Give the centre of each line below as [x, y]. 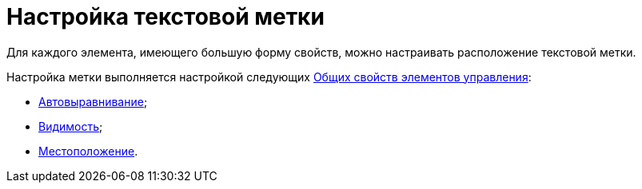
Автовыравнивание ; [93, 101]
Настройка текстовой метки [165, 17]
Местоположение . [88, 151]
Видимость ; [71, 126]
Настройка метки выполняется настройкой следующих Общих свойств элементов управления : [269, 77]
